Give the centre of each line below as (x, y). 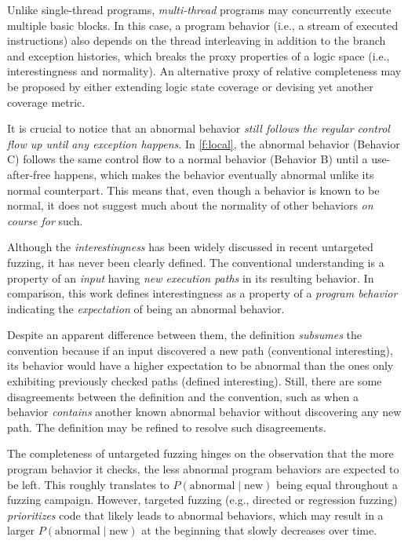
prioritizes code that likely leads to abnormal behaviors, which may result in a (195, 515)
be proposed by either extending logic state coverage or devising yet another (190, 86)
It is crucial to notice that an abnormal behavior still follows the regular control (199, 128)
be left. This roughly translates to (88, 484)
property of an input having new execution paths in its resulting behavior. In (191, 277)
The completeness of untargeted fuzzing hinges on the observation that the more (200, 453)
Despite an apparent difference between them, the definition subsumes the (184, 335)
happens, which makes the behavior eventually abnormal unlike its (214, 174)
